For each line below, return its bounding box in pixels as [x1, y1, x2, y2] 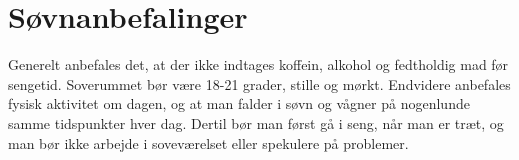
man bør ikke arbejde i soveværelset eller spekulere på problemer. [8, 132, 409, 153]
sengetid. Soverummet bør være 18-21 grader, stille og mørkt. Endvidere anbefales [8, 73, 511, 94]
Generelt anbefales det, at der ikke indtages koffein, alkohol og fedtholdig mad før [8, 54, 509, 75]
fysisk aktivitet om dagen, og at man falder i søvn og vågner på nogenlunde [8, 93, 470, 114]
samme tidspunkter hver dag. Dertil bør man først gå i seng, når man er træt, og [8, 112, 504, 133]
